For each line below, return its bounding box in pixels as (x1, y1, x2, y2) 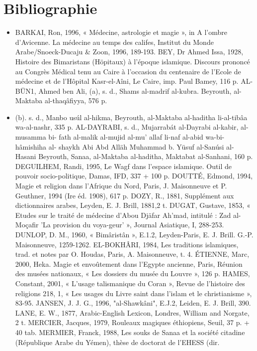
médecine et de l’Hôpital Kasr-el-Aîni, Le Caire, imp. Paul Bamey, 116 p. (15, 76, 239, 86)
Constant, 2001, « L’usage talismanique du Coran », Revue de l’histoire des (15, 278, 245, 288)
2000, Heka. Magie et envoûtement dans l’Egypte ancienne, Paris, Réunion (15, 258, 243, 269)
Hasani (15, 151, 36, 162)
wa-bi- (205, 132, 225, 142)
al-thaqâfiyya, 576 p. (44, 95, 107, 106)
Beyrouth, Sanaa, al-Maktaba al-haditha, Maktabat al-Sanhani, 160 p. (38, 151, 253, 162)
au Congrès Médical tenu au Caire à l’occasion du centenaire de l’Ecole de (15, 66, 241, 76)
